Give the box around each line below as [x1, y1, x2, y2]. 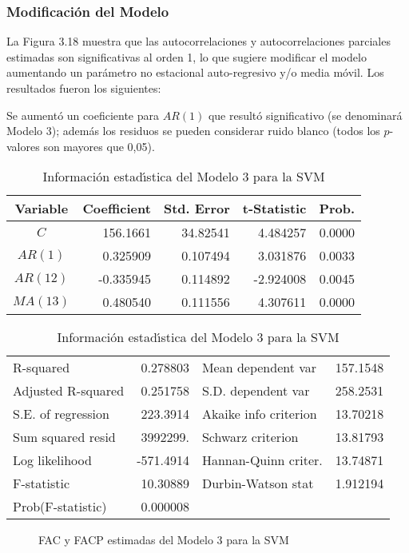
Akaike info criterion [201, 404, 317, 424]
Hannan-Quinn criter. [201, 451, 323, 470]
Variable [14, 199, 69, 218]
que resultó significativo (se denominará [208, 106, 403, 123]
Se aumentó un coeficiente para [6, 106, 159, 123]
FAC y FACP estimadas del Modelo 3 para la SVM [38, 531, 289, 548]
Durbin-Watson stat [201, 474, 314, 493]
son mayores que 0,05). [43, 137, 155, 154]
